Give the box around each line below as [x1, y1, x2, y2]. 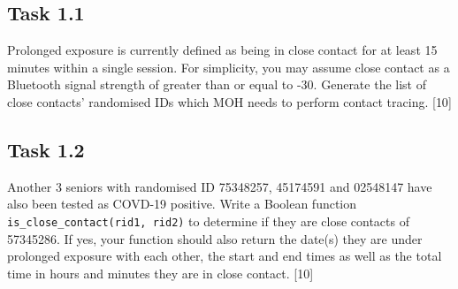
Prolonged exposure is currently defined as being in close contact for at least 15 [7, 41, 438, 59]
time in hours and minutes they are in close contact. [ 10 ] [7, 263, 314, 282]
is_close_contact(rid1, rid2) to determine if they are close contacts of [7, 211, 409, 230]
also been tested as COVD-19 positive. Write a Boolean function [7, 194, 357, 213]
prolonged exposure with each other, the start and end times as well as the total [7, 247, 442, 265]
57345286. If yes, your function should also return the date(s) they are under [7, 229, 423, 247]
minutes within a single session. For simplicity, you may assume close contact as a [7, 57, 450, 76]
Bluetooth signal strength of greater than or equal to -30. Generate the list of [7, 75, 426, 94]
